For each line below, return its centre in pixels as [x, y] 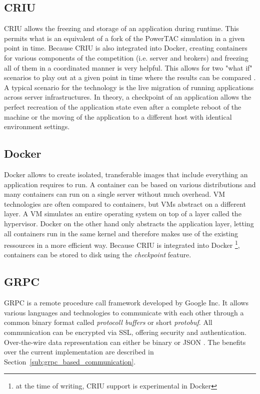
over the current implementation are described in [79, 352]
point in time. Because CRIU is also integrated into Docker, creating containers [126, 48]
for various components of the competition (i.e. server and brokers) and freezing [126, 57]
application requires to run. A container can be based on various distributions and [130, 184]
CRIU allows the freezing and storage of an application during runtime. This [121, 28]
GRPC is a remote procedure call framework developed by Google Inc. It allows [126, 303]
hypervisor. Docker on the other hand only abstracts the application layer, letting [129, 223]
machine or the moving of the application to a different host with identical [118, 116]
